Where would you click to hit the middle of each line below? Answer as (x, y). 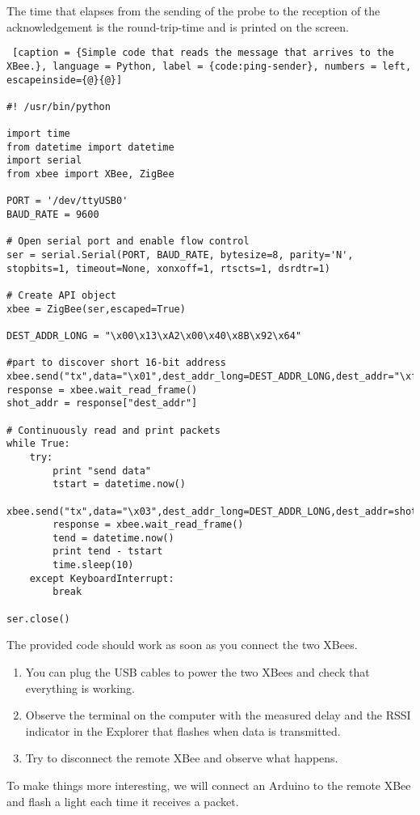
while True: (38, 444)
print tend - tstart (108, 552)
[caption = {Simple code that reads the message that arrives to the (203, 53)
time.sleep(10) (93, 565)
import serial (44, 161)
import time (38, 134)
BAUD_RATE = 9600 (53, 215)
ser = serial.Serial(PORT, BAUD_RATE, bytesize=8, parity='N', (180, 255)
